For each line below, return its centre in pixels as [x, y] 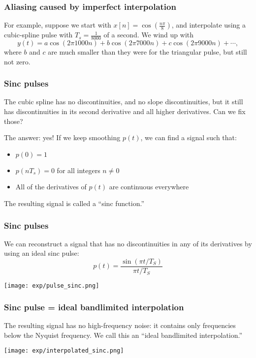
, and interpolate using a [208, 25]
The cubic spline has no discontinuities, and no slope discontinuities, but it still [124, 102]
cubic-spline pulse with [38, 35]
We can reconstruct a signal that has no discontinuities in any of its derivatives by [128, 243]
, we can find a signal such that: [189, 137]
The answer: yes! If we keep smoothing [62, 137]
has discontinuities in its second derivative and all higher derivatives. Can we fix [125, 111]
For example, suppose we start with [58, 25]
